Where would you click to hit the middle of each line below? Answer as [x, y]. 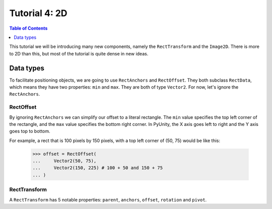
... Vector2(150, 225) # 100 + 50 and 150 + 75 [98, 168]
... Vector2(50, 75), [64, 161]
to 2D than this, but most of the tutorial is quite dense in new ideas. [79, 53]
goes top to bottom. [30, 131]
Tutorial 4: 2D [38, 13]
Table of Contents [28, 28]
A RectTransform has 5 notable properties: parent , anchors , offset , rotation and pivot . [108, 199]
